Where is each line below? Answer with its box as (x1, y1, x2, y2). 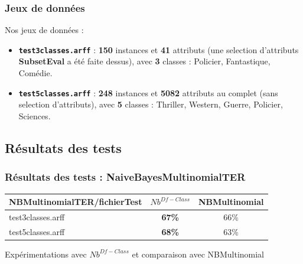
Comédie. (18, 67, 53, 79)
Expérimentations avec (5, 247, 87, 260)
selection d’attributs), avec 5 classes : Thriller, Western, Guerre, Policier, (18, 98, 283, 110)
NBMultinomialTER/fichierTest (9, 195, 142, 207)
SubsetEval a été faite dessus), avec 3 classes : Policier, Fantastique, (18, 55, 271, 67)
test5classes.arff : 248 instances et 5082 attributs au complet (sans (18, 86, 278, 99)
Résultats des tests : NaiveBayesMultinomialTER (5, 170, 246, 184)
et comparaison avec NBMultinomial (132, 247, 264, 260)
